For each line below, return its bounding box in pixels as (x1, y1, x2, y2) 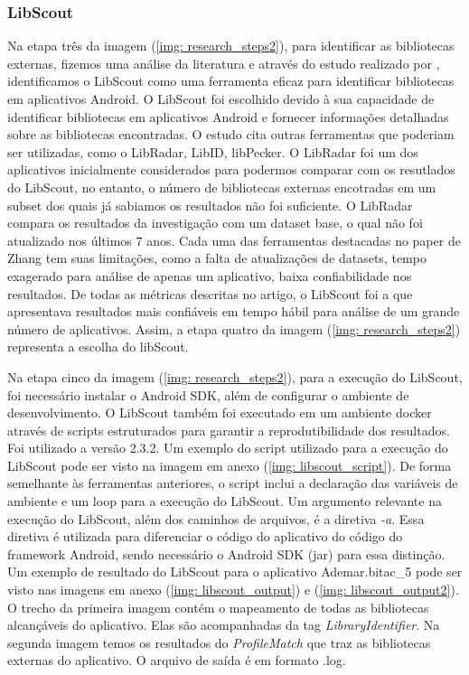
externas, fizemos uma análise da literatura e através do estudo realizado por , (7, 53, 440, 72)
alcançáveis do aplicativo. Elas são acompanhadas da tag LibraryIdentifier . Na (7, 615, 440, 634)
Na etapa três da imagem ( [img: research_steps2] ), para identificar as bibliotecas (7, 36, 455, 55)
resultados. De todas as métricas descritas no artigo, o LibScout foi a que (7, 284, 413, 303)
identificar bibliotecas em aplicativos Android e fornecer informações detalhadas (7, 107, 449, 126)
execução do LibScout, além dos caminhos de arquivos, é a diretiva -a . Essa (7, 509, 425, 528)
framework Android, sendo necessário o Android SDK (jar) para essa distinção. (7, 544, 446, 563)
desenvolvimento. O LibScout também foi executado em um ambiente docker (7, 403, 432, 422)
